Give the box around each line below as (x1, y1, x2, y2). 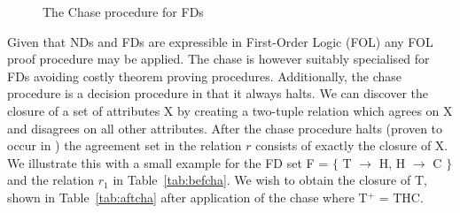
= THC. (378, 187, 424, 206)
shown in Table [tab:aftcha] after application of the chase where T (7, 187, 368, 206)
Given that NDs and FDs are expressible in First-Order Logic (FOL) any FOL (7, 32, 433, 50)
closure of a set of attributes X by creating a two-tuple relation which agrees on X (7, 101, 453, 119)
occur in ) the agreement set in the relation (7, 136, 242, 155)
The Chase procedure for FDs (43, 3, 204, 20)
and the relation (7, 171, 95, 189)
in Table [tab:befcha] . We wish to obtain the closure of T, (113, 171, 427, 189)
